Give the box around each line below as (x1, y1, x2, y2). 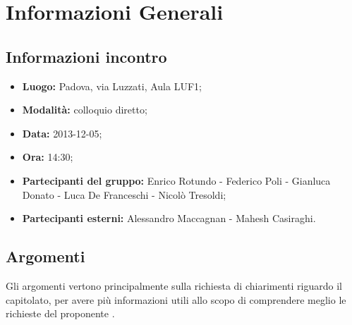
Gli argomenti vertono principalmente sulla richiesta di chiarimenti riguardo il (6, 278, 342, 293)
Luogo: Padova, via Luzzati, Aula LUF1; (22, 78, 202, 93)
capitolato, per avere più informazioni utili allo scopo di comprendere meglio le (6, 292, 346, 307)
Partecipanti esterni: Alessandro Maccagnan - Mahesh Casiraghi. (22, 211, 316, 226)
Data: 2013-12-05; (22, 125, 102, 140)
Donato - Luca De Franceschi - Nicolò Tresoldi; (22, 187, 226, 202)
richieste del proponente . (6, 306, 115, 321)
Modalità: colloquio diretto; (22, 102, 147, 117)
